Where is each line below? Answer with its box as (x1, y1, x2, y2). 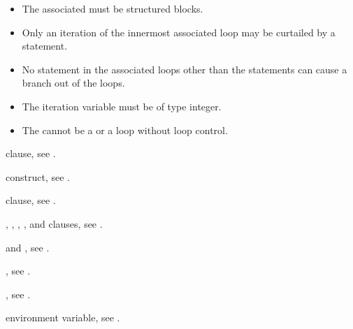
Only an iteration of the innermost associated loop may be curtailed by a (22, 24, 336, 39)
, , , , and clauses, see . (6, 216, 103, 231)
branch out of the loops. (22, 75, 125, 90)
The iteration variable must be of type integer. (22, 98, 222, 113)
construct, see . (6, 169, 70, 184)
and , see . (6, 240, 50, 254)
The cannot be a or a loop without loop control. (22, 122, 228, 137)
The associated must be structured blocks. (22, 1, 203, 15)
